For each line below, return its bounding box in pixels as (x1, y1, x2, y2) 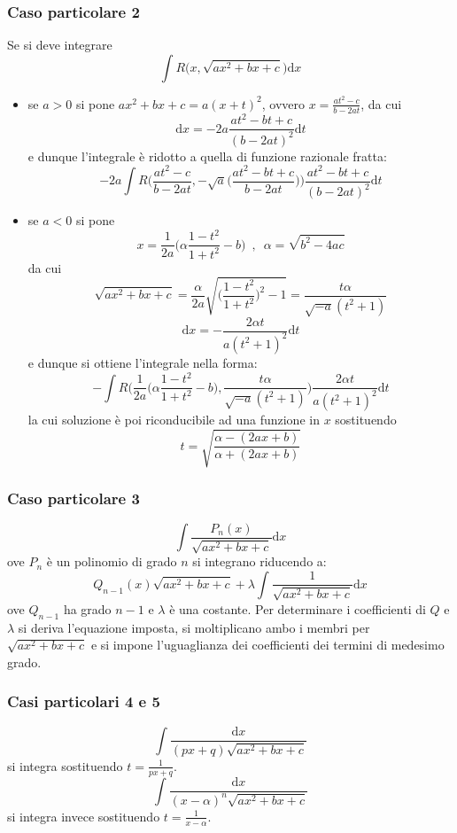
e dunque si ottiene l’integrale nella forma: (27, 353, 258, 371)
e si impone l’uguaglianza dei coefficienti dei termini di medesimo (90, 635, 445, 654)
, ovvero (261, 94, 305, 113)
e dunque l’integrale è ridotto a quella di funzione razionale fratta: (27, 146, 387, 165)
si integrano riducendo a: (192, 552, 327, 571)
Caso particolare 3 (7, 487, 140, 509)
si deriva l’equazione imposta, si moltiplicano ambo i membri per (18, 618, 370, 636)
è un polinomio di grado (46, 552, 177, 571)
